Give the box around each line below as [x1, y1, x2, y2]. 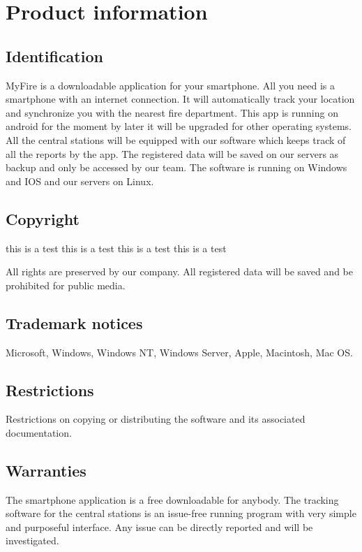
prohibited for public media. [6, 277, 126, 292]
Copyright [6, 208, 80, 229]
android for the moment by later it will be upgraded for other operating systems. [6, 119, 352, 133]
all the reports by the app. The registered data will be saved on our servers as [6, 146, 339, 161]
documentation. [6, 425, 72, 440]
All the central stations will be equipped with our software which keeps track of [6, 132, 346, 147]
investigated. [6, 533, 59, 548]
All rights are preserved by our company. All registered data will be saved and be [6, 264, 353, 279]
